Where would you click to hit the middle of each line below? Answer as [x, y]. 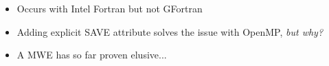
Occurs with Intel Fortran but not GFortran [110, 8]
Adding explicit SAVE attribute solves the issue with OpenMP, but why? [170, 31]
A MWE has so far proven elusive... [92, 55]
